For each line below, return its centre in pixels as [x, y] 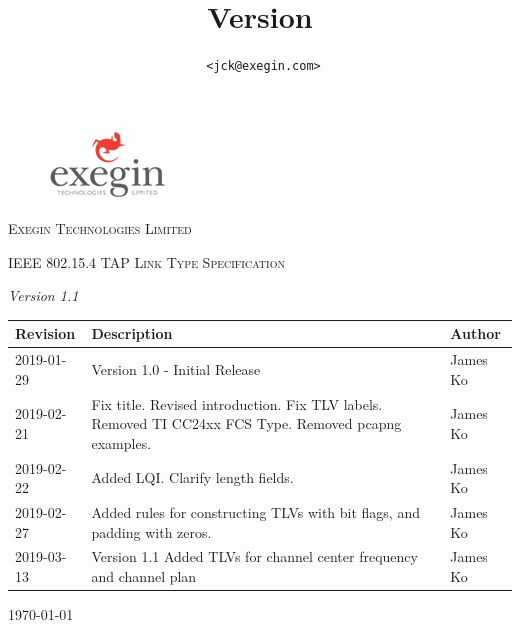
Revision [45, 333]
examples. [121, 442]
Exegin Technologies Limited [100, 227]
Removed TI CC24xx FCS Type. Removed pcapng [246, 423]
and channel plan [144, 576]
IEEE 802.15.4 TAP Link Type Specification [146, 261]
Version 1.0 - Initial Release [176, 368]
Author [475, 333]
